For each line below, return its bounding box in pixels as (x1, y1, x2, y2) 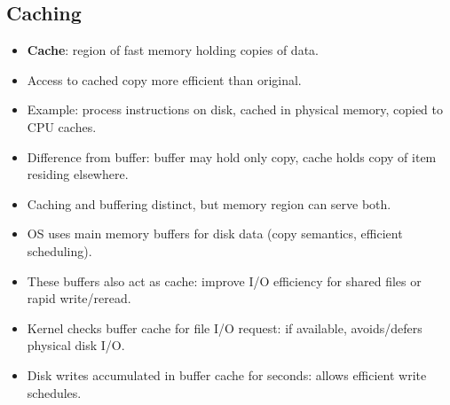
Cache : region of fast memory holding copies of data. (27, 41, 319, 59)
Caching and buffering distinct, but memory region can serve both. (27, 194, 391, 213)
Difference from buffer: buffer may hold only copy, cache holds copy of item (27, 147, 437, 166)
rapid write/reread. (27, 289, 131, 308)
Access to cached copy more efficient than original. (27, 70, 302, 89)
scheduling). (27, 241, 92, 260)
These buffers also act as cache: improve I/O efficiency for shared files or (27, 271, 422, 290)
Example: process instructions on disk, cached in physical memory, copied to (27, 100, 444, 119)
